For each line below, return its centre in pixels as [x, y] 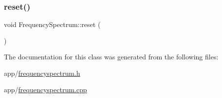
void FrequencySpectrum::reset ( [52, 24]
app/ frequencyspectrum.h [42, 73]
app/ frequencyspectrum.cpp [46, 89]
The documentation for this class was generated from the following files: [111, 57]
